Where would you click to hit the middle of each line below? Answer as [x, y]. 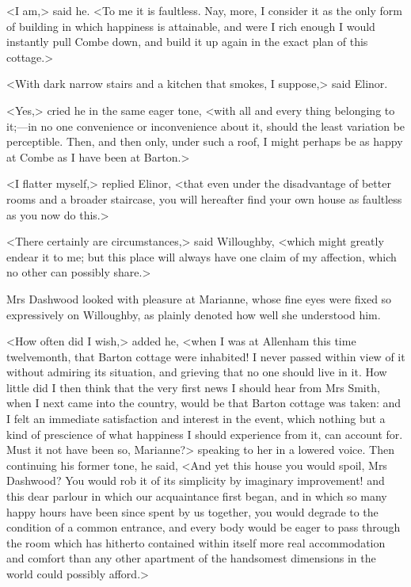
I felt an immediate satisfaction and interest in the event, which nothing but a [196, 419]
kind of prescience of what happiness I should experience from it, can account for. [205, 434]
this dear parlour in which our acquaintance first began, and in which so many [197, 496]
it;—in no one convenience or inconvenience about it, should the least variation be [206, 126]
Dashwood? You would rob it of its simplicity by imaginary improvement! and [196, 480]
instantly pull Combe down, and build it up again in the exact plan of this [187, 42]
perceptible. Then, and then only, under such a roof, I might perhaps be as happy [205, 141]
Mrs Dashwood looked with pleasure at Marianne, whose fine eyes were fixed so [199, 298]
